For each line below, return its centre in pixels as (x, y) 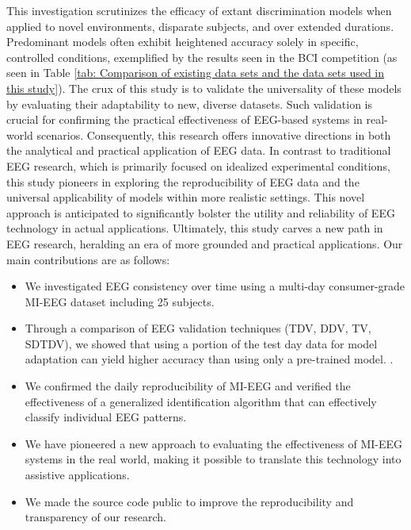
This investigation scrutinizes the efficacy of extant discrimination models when (199, 10)
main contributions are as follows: (88, 259)
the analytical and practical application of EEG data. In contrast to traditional (199, 150)
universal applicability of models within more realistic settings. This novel (186, 197)
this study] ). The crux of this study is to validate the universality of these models (204, 88)
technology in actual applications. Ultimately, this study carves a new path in (195, 228)
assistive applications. (77, 475)
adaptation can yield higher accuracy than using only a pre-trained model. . (209, 359)
